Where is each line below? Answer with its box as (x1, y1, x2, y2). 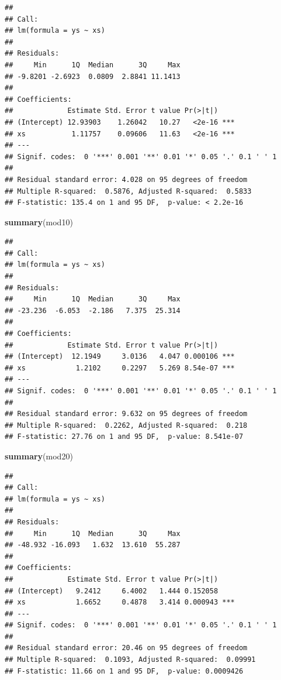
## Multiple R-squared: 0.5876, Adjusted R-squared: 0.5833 (5, 187, 252, 195)
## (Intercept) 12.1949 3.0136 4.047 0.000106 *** (5, 352, 235, 361)
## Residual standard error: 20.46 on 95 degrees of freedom (5, 644, 248, 652)
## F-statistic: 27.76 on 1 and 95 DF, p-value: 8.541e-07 (5, 432, 244, 441)
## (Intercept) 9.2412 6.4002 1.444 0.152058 (5, 586, 218, 595)
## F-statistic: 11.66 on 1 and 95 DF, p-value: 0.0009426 (5, 667, 244, 675)
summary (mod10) (5, 215, 73, 228)
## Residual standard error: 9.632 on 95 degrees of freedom (5, 410, 248, 418)
